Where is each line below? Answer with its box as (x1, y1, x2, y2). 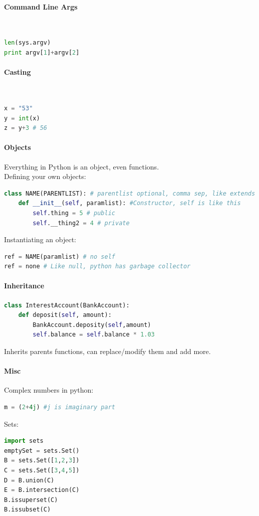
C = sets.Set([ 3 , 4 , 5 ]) (4, 467, 80, 474)
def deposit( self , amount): (18, 311, 112, 319)
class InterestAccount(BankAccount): (4, 301, 130, 309)
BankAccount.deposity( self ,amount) (33, 321, 151, 328)
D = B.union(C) (4, 476, 55, 484)
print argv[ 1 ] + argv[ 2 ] (4, 49, 80, 56)
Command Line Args (4, 1, 78, 12)
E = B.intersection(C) (4, 486, 80, 494)
